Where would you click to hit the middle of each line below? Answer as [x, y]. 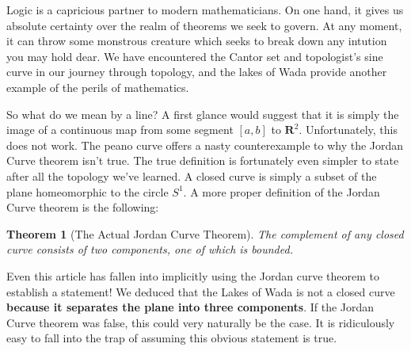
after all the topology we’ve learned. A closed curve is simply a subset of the [192, 175]
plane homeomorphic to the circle [88, 191]
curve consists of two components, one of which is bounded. [150, 249]
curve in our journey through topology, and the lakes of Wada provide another [197, 72]
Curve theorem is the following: [83, 207]
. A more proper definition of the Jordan [282, 191]
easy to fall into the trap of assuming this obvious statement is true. [172, 338]
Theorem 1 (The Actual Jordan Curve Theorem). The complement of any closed [205, 233]
